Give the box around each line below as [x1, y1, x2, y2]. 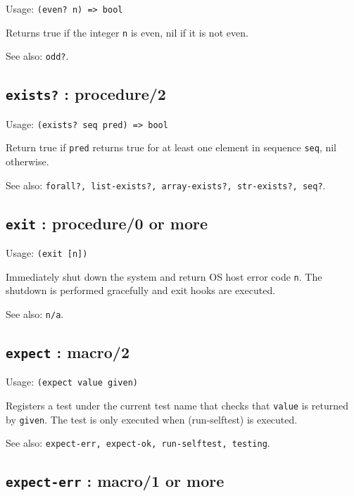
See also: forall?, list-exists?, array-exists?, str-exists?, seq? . [6, 177, 326, 192]
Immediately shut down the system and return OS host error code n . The [6, 269, 322, 284]
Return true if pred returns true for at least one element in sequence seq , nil [6, 140, 336, 155]
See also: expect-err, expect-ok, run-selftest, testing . [6, 435, 270, 450]
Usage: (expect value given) [6, 374, 138, 389]
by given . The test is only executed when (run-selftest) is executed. [6, 412, 298, 426]
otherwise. [6, 154, 49, 169]
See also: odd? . [6, 49, 69, 63]
